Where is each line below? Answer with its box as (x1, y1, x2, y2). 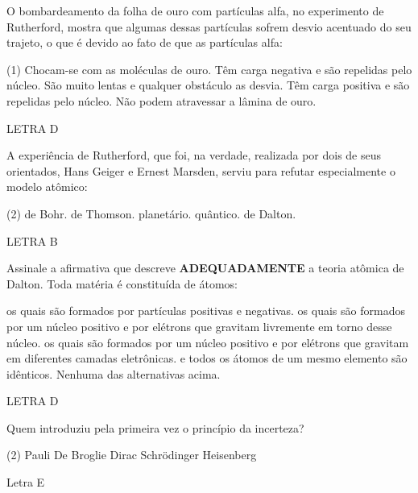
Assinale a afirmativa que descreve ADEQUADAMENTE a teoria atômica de (6, 259, 404, 276)
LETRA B (6, 232, 58, 249)
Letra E (6, 474, 45, 491)
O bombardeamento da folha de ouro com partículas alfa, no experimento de (6, 2, 384, 19)
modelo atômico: (6, 178, 88, 195)
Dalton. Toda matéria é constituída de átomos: (6, 275, 238, 292)
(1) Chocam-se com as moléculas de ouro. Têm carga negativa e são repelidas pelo (6, 60, 412, 77)
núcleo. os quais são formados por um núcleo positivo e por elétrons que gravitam (6, 333, 409, 350)
